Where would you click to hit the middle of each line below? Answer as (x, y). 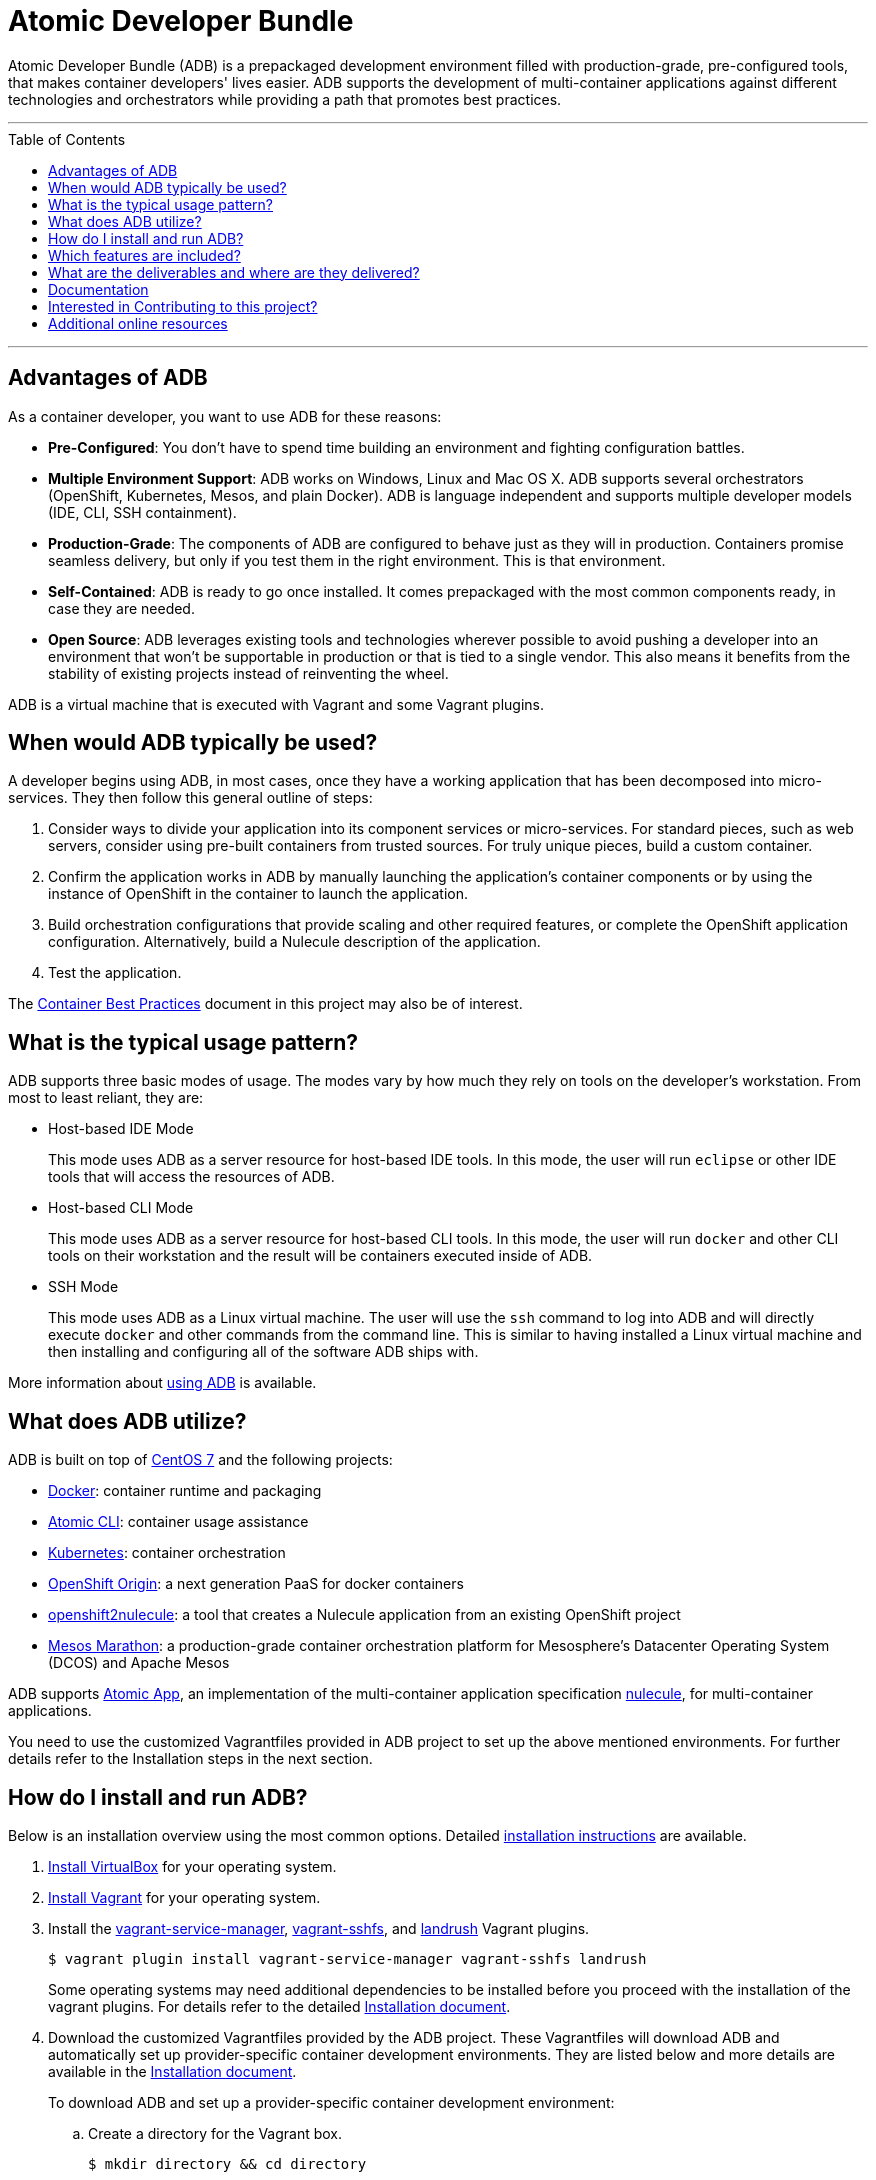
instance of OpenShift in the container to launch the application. (258, 894)
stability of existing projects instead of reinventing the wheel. (248, 673)
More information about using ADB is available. (162, 1383)
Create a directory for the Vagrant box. (215, 2133)
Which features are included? (144, 255)
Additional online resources (138, 323)
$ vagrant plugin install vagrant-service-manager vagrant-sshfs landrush (347, 1958)
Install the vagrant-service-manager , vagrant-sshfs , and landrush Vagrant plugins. (319, 1928)
